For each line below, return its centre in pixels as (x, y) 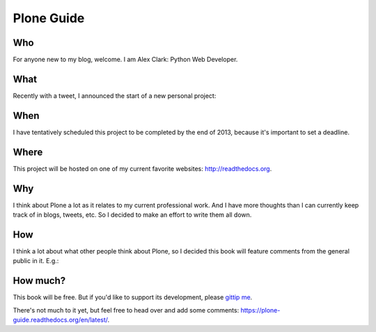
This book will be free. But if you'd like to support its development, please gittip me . (133, 297)
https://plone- (260, 310)
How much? (39, 281)
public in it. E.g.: (36, 261)
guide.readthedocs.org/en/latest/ (60, 320)
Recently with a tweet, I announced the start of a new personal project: (115, 96)
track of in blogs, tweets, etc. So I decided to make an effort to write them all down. (132, 215)
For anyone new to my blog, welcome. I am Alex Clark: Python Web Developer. (125, 60)
